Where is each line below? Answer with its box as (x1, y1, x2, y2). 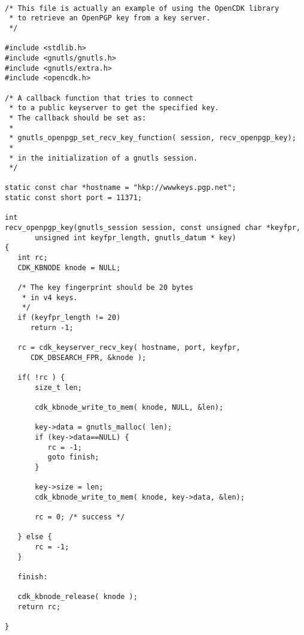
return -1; (30, 323, 74, 332)
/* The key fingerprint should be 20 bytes (17, 283, 193, 292)
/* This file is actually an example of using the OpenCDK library (5, 4, 279, 13)
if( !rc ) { (17, 373, 65, 382)
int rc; (17, 253, 48, 262)
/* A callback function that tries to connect (5, 93, 193, 102)
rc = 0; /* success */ (35, 513, 125, 522)
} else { (17, 533, 52, 542)
